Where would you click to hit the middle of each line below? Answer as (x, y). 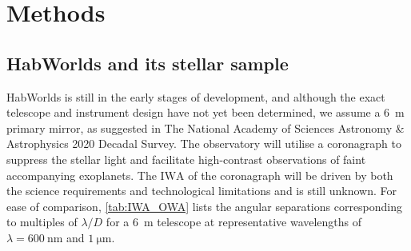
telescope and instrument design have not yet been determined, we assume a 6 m (205, 112)
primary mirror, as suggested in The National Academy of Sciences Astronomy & (205, 127)
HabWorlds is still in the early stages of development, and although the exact (196, 96)
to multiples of (42, 222)
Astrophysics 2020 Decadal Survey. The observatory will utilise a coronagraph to (204, 143)
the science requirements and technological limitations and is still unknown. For (202, 191)
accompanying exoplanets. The (82, 175)
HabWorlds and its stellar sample (148, 63)
